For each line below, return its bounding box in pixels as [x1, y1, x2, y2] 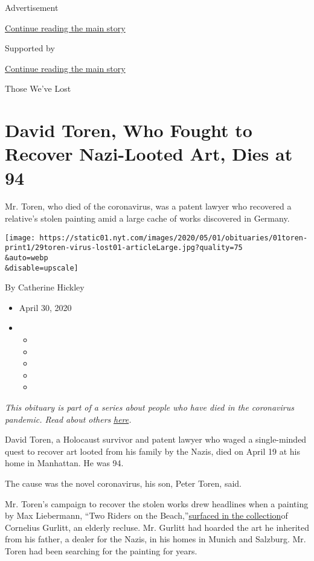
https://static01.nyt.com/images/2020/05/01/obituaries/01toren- [39, 233, 308, 242]
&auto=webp [5, 253, 48, 262]
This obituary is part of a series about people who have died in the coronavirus [5, 401, 294, 414]
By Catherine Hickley [5, 281, 85, 293]
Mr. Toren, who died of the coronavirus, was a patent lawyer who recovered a [5, 200, 292, 213]
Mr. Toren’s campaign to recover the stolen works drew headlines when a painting [5, 497, 309, 510]
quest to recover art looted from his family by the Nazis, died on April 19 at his [5, 444, 300, 457]
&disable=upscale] [5, 263, 78, 272]
